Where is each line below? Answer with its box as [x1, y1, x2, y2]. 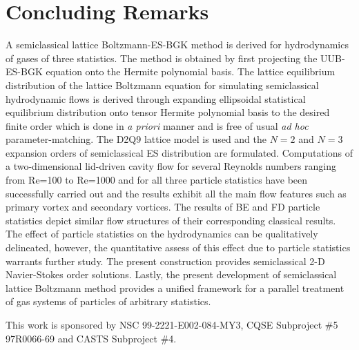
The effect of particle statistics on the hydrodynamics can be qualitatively [6, 226, 318, 241]
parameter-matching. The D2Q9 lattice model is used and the [6, 132, 267, 146]
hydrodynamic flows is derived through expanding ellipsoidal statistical [6, 91, 306, 106]
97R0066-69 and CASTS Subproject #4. [6, 331, 177, 345]
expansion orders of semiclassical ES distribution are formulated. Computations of [6, 145, 353, 159]
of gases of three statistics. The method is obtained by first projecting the [6, 50, 318, 65]
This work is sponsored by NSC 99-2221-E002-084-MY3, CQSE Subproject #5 [6, 318, 338, 331]
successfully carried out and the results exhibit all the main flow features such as [6, 186, 347, 200]
